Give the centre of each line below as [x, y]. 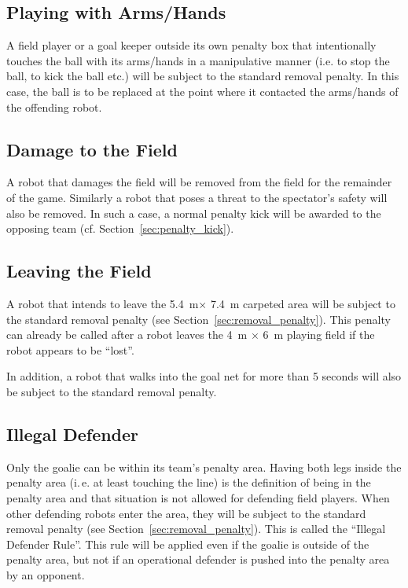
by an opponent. [46, 574]
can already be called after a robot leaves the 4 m [127, 334]
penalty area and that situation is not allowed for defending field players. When [198, 497]
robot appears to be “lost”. [70, 349]
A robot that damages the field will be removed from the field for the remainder [199, 182]
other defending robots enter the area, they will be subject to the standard [186, 513]
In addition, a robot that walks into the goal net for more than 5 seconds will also [204, 376]
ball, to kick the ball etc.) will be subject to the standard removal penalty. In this [203, 76]
